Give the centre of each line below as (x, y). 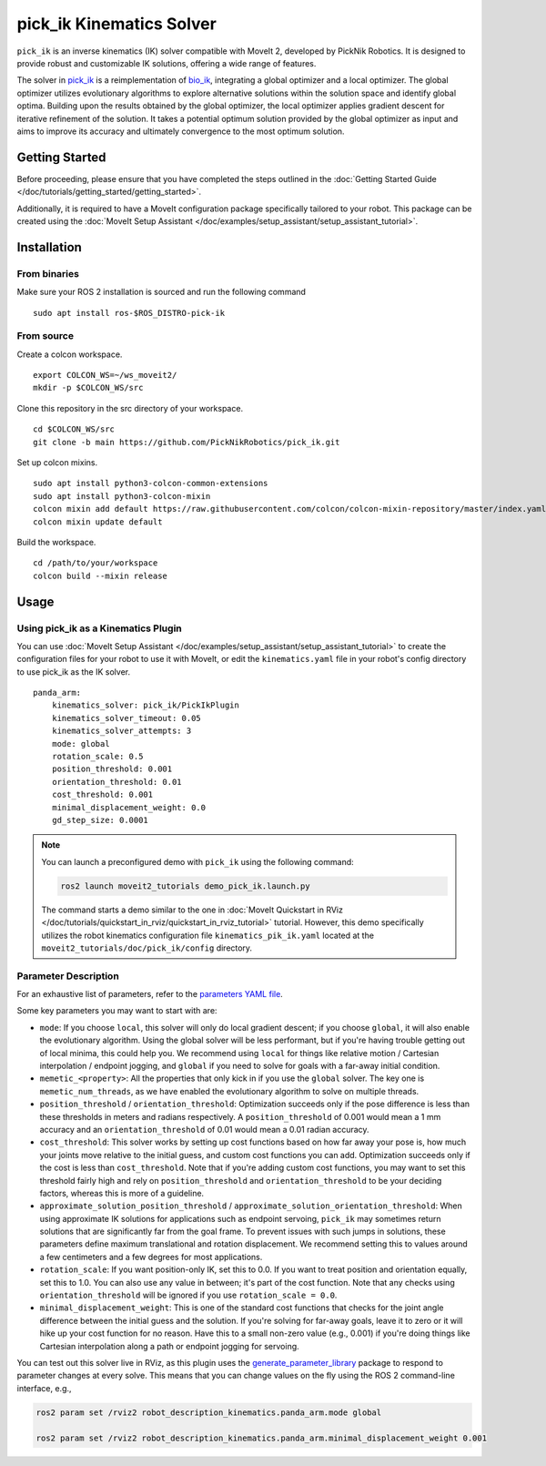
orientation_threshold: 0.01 (116, 782)
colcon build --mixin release (101, 575)
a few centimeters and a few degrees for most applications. (151, 1257)
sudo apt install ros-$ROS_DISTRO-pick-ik (129, 313)
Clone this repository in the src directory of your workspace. (130, 408)
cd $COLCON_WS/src (74, 429)
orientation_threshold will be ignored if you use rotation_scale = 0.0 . (188, 1295)
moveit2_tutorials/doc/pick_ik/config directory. (147, 948)
